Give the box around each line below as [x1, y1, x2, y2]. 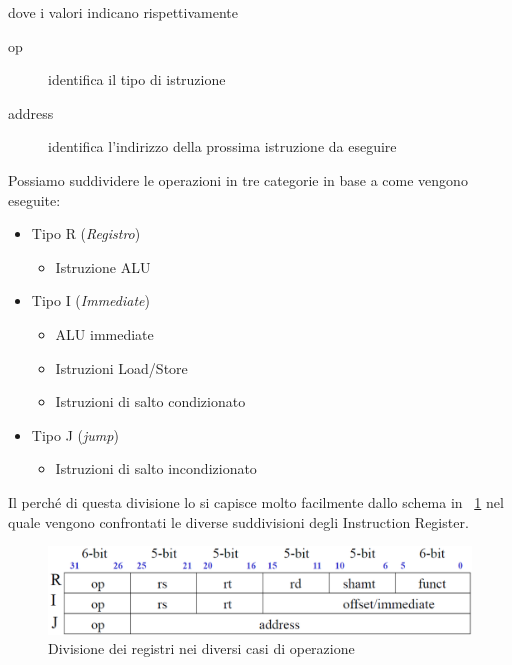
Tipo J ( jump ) [31, 424, 119, 445]
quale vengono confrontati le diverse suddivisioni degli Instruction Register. [8, 511, 469, 532]
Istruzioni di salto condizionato [55, 391, 246, 412]
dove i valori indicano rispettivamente [8, 2, 238, 22]
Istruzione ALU [55, 256, 151, 277]
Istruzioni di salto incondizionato [55, 458, 257, 479]
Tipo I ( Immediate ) [31, 290, 150, 311]
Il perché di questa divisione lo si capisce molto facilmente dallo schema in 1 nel [8, 491, 504, 512]
